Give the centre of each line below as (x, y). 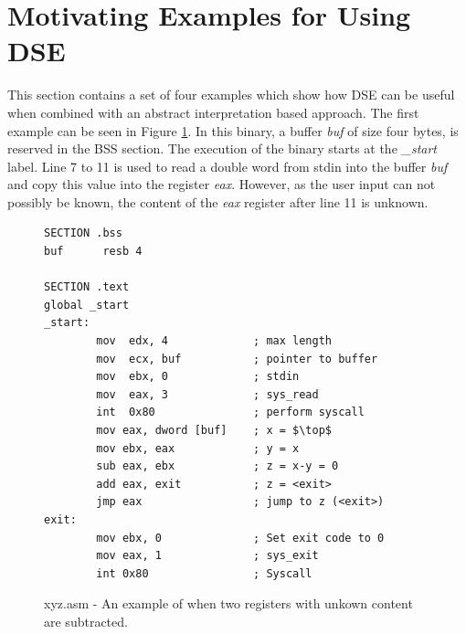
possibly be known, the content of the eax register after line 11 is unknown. (218, 201)
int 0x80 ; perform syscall (230, 412)
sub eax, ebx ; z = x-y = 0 (217, 466)
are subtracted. (86, 621)
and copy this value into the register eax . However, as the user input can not (222, 184)
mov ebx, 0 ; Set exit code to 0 (240, 538)
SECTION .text (87, 287)
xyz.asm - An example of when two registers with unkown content (228, 603)
